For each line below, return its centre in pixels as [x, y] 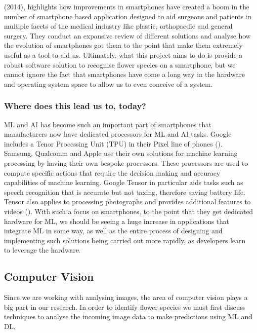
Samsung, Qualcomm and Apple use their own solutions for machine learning [121, 153]
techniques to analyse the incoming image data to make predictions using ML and [128, 316]
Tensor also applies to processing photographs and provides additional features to [128, 202]
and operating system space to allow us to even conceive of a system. [108, 84]
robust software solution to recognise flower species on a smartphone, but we [120, 64]
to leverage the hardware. [43, 250]
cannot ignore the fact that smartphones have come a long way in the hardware [125, 74]
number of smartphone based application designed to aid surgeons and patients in [128, 16]
